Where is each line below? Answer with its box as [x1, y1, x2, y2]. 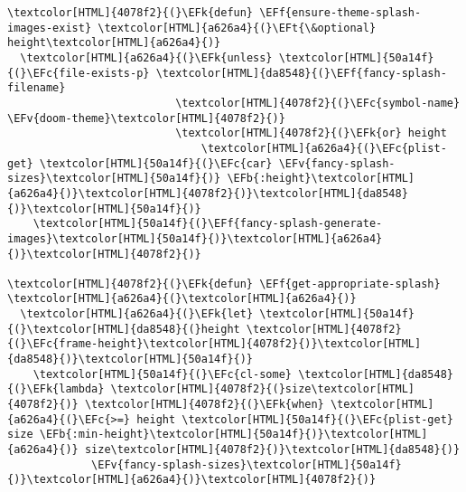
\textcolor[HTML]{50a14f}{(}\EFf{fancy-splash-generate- [33, 217, 383, 231]
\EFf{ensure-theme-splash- [259, 6, 422, 19]
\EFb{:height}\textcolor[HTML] [227, 172, 415, 185]
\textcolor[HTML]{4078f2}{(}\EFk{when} [84, 398, 324, 412]
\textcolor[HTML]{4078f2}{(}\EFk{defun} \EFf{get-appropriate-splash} [7, 277, 441, 290]
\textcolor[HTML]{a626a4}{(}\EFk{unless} [20, 51, 273, 64]
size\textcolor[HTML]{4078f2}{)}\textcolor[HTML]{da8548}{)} [84, 443, 461, 457]
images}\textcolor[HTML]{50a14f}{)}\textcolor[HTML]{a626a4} [7, 232, 383, 245]
